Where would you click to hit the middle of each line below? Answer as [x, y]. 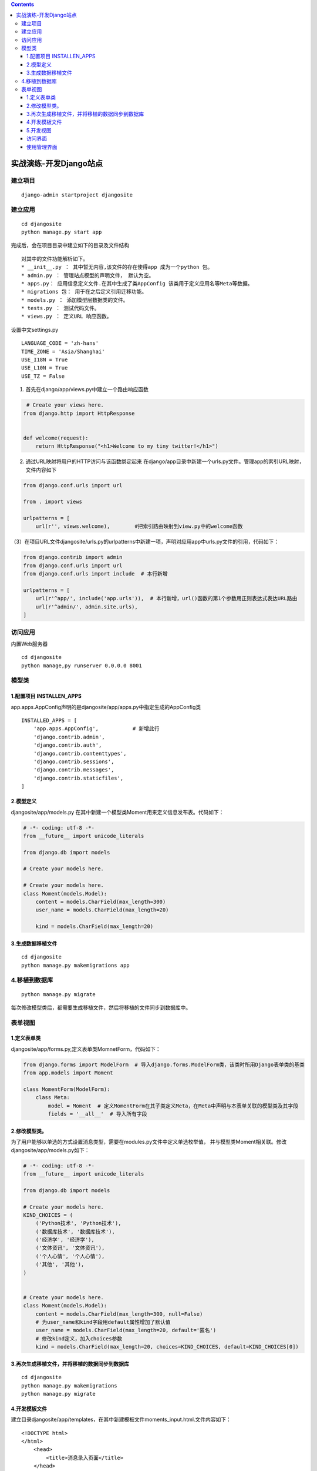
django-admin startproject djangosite [77, 195]
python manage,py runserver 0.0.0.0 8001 [82, 665]
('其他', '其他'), [60, 1264]
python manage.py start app [62, 232]
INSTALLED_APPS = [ [49, 720]
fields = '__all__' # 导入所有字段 [97, 1114]
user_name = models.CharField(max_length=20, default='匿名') [126, 1330]
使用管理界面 [42, 147]
